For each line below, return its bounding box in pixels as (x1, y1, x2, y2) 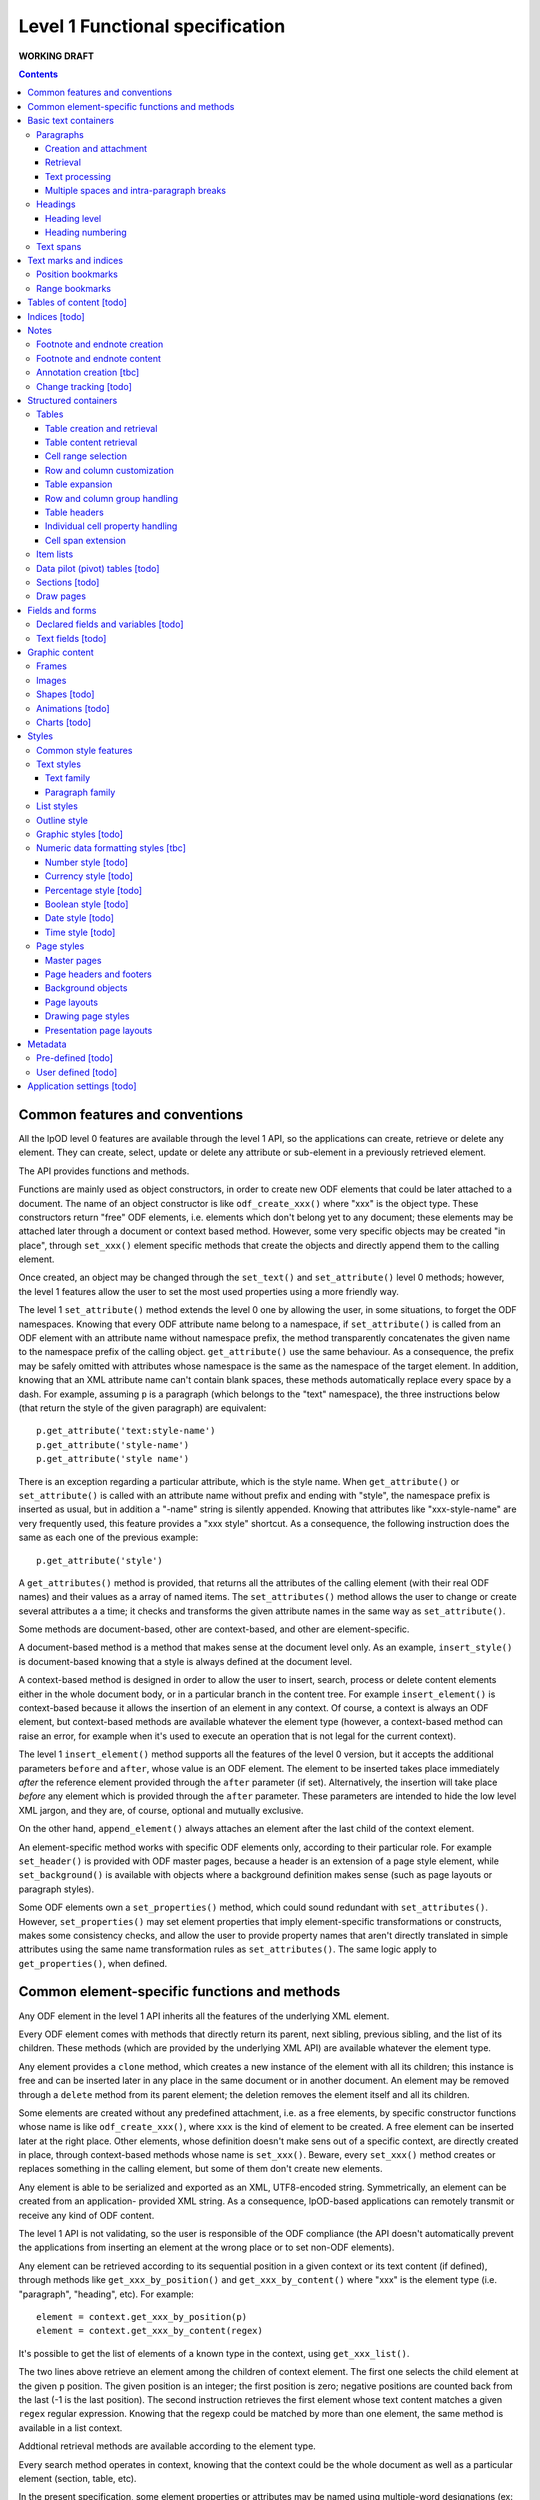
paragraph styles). (18, 1883, 95, 1895)
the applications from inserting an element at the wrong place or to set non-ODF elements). (18, 2241, 395, 2254)
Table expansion (45, 478, 113, 490)
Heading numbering (45, 226, 127, 239)
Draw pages (36, 590, 87, 602)
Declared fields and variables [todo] (36, 618, 184, 630)
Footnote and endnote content (36, 352, 162, 364)
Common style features (36, 744, 133, 756)
